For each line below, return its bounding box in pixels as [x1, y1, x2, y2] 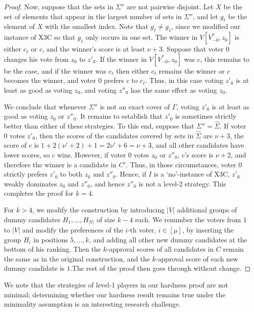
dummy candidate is [4, 263, 65, 273]
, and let [193, 11, 218, 21]
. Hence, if [115, 169, 146, 179]
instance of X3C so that [4, 32, 75, 42]
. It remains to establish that [76, 111, 163, 121]
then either [116, 65, 149, 76]
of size [96, 214, 115, 224]
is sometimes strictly [175, 111, 237, 121]
